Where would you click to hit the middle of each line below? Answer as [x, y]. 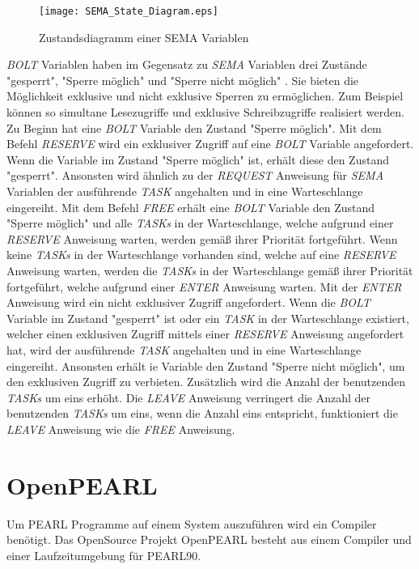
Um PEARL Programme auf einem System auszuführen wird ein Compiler [192, 523]
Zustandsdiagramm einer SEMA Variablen [144, 37]
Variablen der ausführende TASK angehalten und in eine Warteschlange [185, 191]
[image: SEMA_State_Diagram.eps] [129, 11]
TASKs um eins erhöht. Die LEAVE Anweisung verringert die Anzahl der [189, 397]
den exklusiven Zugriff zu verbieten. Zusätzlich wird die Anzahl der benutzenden [206, 382]
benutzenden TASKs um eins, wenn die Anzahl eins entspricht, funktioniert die [202, 413]
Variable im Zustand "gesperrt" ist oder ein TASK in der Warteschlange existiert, [208, 318]
